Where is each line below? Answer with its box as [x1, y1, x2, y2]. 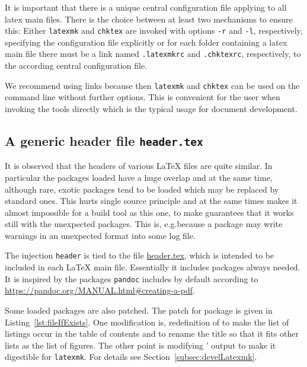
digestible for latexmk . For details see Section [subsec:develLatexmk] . [5, 350, 257, 363]
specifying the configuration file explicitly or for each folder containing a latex [5, 36, 287, 48]
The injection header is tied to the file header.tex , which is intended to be [5, 249, 274, 261]
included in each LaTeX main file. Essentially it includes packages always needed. [5, 261, 300, 273]
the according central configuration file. [5, 59, 148, 72]
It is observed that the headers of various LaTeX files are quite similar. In [5, 159, 273, 172]
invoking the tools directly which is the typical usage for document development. [5, 102, 298, 114]
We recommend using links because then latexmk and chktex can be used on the [5, 79, 300, 91]
